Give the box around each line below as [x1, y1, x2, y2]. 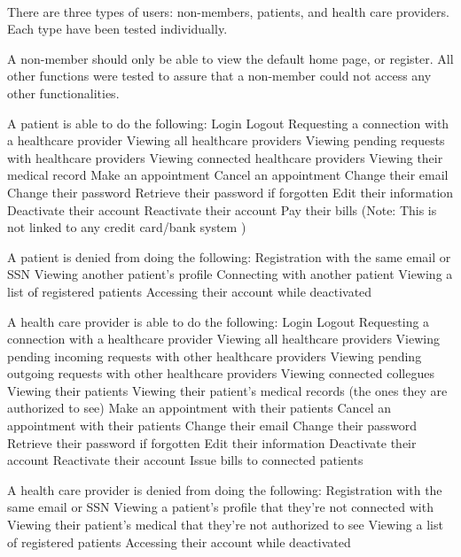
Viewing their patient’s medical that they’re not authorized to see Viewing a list [7, 515, 443, 534]
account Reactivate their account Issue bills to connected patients [7, 451, 363, 469]
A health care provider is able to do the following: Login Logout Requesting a [7, 312, 430, 330]
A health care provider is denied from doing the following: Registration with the [7, 480, 442, 499]
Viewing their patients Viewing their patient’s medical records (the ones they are [7, 381, 448, 399]
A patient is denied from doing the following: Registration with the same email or [7, 247, 451, 266]
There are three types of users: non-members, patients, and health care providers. [7, 2, 449, 20]
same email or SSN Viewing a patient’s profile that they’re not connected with [7, 498, 434, 516]
